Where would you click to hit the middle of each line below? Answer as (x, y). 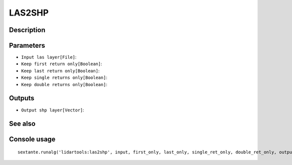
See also (22, 124)
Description (27, 30)
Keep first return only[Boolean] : (62, 64)
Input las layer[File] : (49, 57)
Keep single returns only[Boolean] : (64, 77)
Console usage (32, 139)
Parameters (27, 46)
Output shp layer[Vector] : (53, 110)
